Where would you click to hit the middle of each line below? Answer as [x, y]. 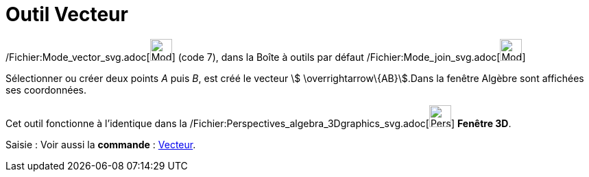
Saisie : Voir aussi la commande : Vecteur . [101, 144]
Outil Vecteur [67, 14]
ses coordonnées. [46, 90]
